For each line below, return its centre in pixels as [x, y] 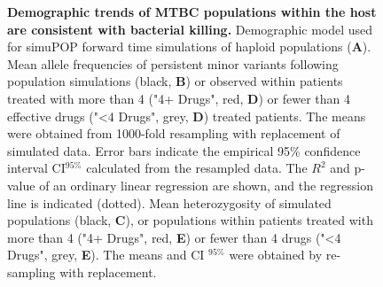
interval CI [36, 168]
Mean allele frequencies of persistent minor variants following [173, 63]
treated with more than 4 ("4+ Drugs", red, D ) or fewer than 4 [179, 98]
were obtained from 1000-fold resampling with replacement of [174, 133]
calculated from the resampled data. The [197, 168]
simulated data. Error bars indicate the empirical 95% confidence [184, 150]
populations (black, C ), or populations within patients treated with [190, 220]
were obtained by [276, 255]
